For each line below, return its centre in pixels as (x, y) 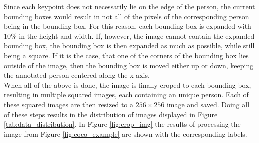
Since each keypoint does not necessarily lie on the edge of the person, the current (130, 6)
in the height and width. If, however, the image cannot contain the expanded (137, 36)
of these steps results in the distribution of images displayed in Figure (111, 114)
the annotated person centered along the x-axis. (77, 75)
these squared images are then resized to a (69, 104)
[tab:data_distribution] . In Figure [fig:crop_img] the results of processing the (122, 124)
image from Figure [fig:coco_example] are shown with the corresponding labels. (126, 134)
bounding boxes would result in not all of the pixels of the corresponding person (127, 16)
